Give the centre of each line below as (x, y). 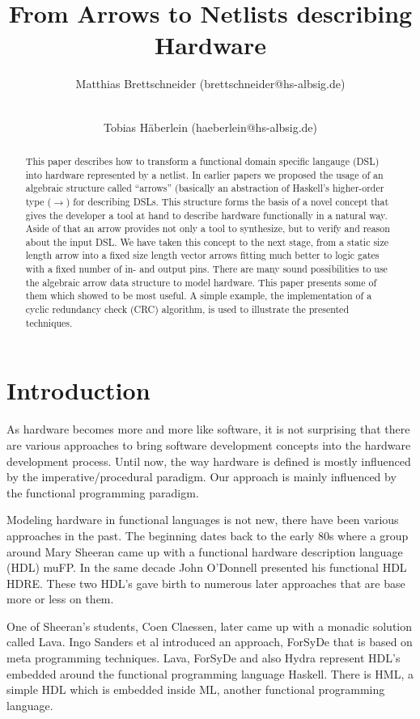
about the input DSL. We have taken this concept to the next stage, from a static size (207, 241)
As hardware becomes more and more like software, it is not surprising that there (208, 429)
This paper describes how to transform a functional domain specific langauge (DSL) (202, 161)
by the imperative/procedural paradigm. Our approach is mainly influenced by (202, 477)
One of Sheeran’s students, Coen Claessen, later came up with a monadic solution (210, 626)
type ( (38, 201)
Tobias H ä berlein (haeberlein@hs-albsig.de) (210, 127)
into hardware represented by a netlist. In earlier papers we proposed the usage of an (204, 174)
